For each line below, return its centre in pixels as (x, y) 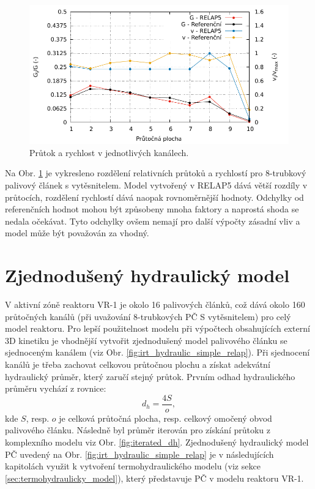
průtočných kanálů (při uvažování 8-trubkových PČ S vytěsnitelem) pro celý (148, 316)
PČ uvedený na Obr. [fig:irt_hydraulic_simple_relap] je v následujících (139, 454)
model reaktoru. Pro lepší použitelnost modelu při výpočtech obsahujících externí (157, 328)
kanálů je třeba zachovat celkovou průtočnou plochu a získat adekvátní (138, 364)
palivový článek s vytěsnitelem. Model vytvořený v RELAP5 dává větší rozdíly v (156, 185)
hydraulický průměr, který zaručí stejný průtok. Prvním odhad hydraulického (150, 376)
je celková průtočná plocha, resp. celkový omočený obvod (165, 418)
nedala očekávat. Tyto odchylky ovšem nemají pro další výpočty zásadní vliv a (153, 221)
